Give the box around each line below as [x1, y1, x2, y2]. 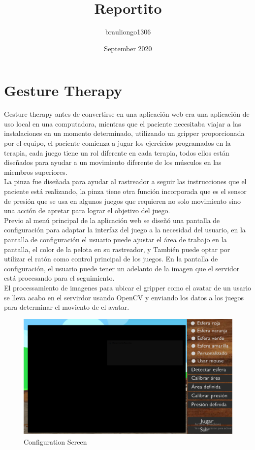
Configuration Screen [24, 436, 87, 447]
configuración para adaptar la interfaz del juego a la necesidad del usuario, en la [4, 225, 246, 235]
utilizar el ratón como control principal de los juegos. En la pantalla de [4, 254, 218, 264]
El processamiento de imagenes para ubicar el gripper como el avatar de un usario [4, 282, 252, 292]
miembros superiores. [4, 166, 67, 177]
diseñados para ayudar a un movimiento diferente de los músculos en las [4, 157, 222, 167]
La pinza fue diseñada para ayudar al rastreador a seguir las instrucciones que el [4, 176, 247, 187]
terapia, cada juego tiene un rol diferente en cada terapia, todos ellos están [4, 147, 229, 158]
